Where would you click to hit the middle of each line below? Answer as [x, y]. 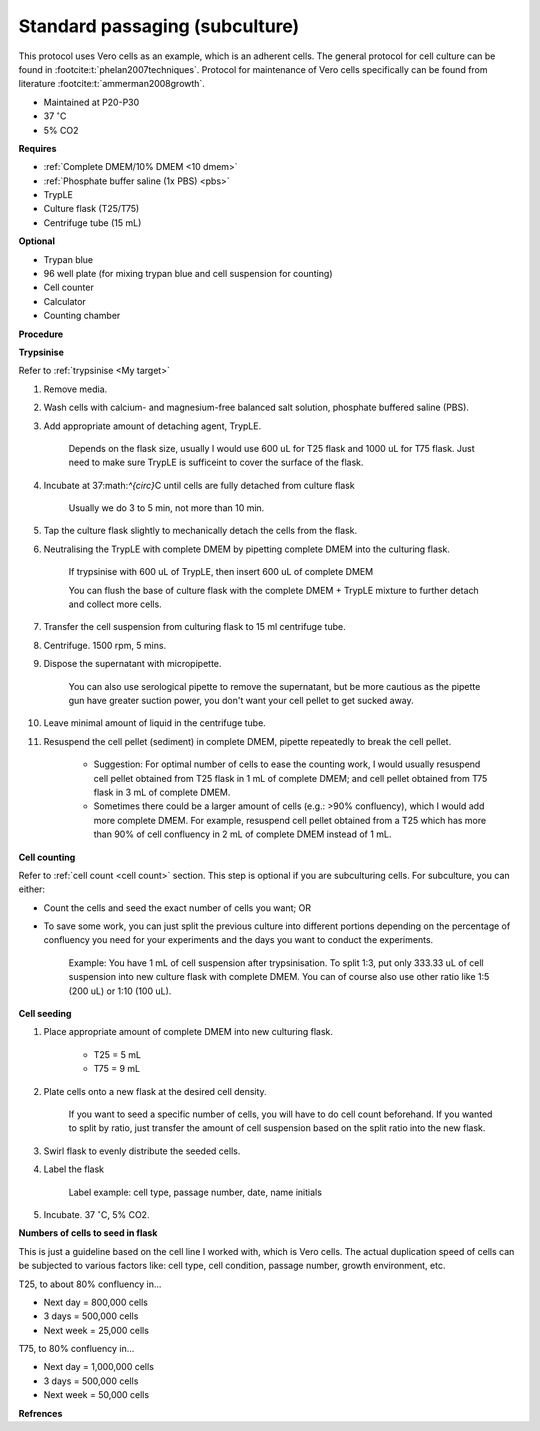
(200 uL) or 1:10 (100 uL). [120, 991]
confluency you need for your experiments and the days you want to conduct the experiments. [238, 940]
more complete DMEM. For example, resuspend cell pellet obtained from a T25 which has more [290, 820]
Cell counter [68, 287]
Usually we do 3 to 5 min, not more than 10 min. [166, 508]
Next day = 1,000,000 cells [99, 1367]
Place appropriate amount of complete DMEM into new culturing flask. [188, 1032]
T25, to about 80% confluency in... [90, 1284]
